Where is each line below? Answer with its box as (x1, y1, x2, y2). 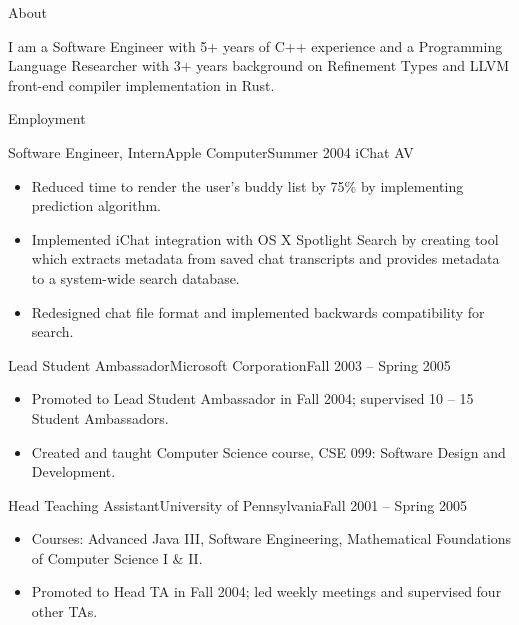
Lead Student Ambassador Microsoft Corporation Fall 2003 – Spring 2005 (8, 354, 451, 375)
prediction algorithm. (31, 195, 162, 216)
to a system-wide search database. (31, 267, 240, 288)
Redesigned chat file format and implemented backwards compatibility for (31, 301, 485, 322)
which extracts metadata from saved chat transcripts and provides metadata (31, 248, 500, 269)
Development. (31, 461, 116, 482)
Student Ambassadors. (31, 407, 169, 428)
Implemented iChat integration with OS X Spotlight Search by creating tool (31, 228, 499, 249)
